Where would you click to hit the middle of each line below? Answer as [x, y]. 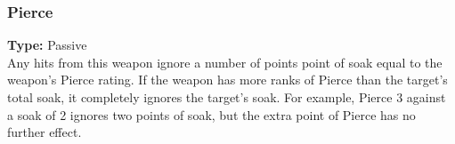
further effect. [45, 132]
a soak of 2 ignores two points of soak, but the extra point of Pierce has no [211, 114]
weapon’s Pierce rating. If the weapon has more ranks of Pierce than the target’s [227, 80]
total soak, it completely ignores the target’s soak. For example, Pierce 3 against [227, 97]
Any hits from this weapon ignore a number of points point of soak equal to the [225, 62]
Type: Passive [47, 45]
